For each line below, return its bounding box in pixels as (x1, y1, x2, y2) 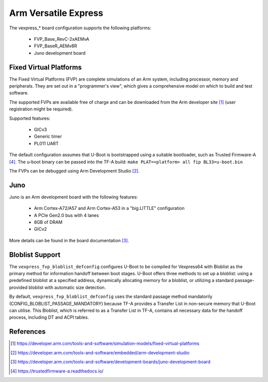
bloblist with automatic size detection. (28, 284, 106, 290)
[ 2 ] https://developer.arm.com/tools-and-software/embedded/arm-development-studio (10, 350, 190, 356)
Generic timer (34, 133, 62, 139)
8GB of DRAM (34, 219, 63, 225)
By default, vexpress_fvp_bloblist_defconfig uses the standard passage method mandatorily (9, 293, 213, 299)
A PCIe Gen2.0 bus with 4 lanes (34, 212, 99, 218)
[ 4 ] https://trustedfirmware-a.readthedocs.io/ (10, 368, 104, 374)
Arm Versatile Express (9, 7, 104, 18)
